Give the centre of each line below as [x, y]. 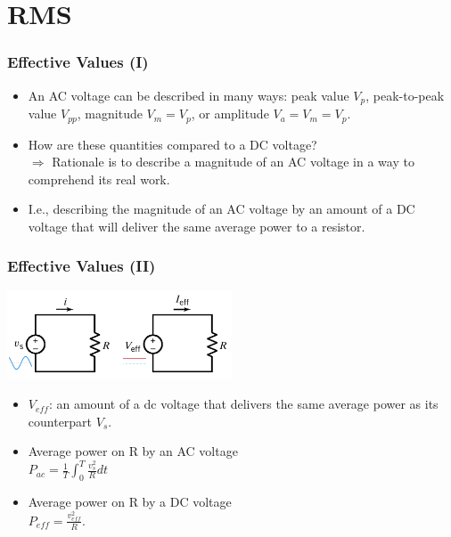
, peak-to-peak [405, 95]
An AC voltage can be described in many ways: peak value [189, 95]
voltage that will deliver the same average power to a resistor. [197, 226]
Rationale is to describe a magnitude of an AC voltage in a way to [233, 162]
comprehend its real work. [99, 179]
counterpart [60, 421]
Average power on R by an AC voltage [133, 451]
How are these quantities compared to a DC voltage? [172, 144]
